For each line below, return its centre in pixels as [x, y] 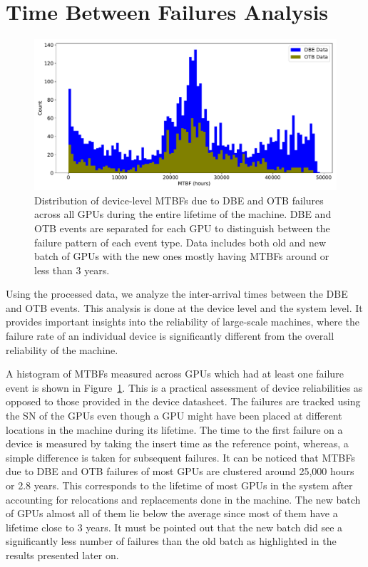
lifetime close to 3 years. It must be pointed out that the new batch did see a [174, 527]
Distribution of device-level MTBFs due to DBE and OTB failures [179, 200]
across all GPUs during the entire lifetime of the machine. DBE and [183, 214]
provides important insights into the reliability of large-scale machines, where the [183, 322]
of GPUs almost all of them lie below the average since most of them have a [172, 513]
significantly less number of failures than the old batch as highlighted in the [171, 541]
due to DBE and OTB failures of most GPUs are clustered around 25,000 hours [180, 471]
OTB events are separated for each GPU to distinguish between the [182, 228]
